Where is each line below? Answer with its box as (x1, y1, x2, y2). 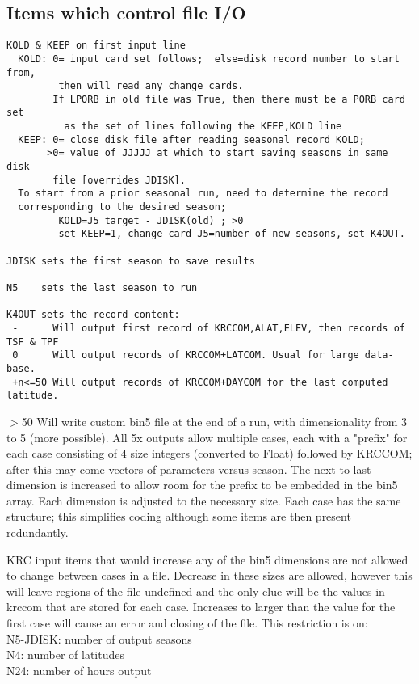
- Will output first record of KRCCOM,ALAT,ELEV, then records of (12, 322, 405, 334)
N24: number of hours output (6, 661, 152, 678)
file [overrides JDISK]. (52, 174, 186, 186)
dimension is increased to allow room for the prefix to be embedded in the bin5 (6, 476, 398, 493)
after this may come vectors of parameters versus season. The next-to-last (6, 460, 371, 477)
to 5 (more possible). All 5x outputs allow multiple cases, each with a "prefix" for (6, 429, 408, 445)
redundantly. (6, 524, 69, 541)
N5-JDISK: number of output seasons (6, 630, 192, 647)
